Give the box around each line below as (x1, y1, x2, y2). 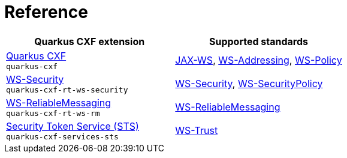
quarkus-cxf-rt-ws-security (6, 85, 128, 94)
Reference (4, 2, 88, 22)
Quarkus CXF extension (34, 35, 145, 47)
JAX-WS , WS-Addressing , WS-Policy (175, 54, 342, 67)
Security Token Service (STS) (6, 120, 139, 132)
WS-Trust (175, 124, 218, 137)
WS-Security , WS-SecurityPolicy (175, 77, 323, 90)
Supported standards (209, 35, 309, 47)
